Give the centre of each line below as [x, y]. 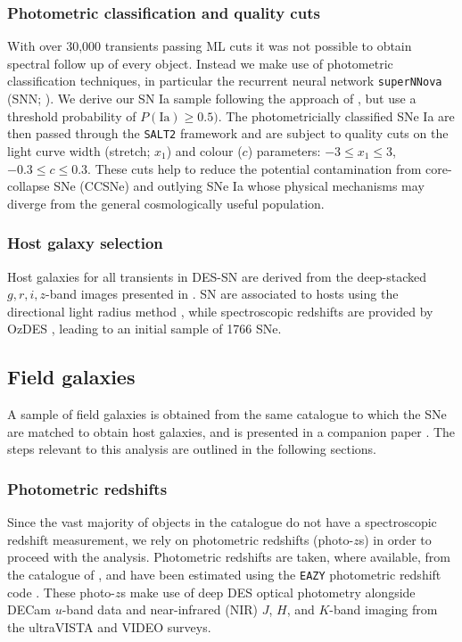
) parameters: [284, 150]
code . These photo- [62, 592]
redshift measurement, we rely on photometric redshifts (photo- [181, 539]
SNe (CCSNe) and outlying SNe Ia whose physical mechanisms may [239, 186]
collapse [29, 186]
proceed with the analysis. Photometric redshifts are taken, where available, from [229, 557]
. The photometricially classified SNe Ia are [336, 115]
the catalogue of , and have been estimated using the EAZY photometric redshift [224, 574]
